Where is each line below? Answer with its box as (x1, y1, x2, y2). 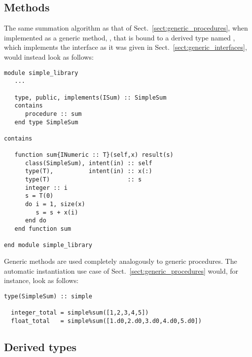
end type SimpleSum (14, 118, 78, 126)
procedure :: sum (25, 110, 82, 117)
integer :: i (25, 184, 68, 191)
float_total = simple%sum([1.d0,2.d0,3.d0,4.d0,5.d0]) (11, 317, 202, 324)
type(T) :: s (25, 176, 142, 183)
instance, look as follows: (4, 275, 79, 286)
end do (25, 217, 46, 224)
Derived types (4, 339, 76, 354)
